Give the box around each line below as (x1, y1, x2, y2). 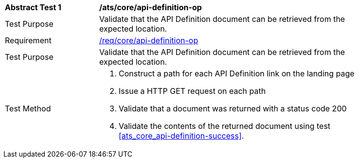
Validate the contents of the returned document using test (119, 121, 331, 131)
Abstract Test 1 (5, 2, 61, 12)
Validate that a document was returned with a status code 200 (119, 104, 347, 113)
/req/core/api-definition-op (99, 36, 198, 45)
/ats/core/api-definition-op (99, 2, 202, 12)
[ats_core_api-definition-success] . (119, 131, 244, 141)
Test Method (5, 104, 51, 113)
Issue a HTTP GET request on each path (119, 86, 266, 96)
